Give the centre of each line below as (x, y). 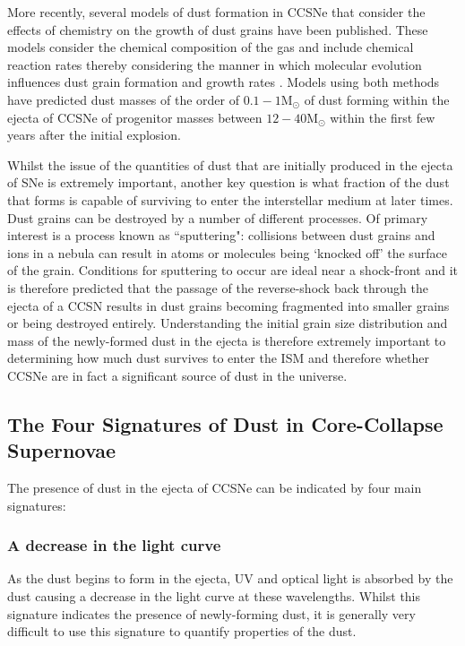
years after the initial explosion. (94, 135)
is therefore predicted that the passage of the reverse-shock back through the (218, 287)
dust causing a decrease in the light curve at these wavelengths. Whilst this (214, 596)
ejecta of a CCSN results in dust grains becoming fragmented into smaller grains (228, 305)
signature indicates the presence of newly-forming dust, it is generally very (211, 613)
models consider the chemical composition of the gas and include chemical (211, 47)
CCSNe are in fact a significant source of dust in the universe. (177, 375)
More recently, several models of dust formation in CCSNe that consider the (216, 12)
